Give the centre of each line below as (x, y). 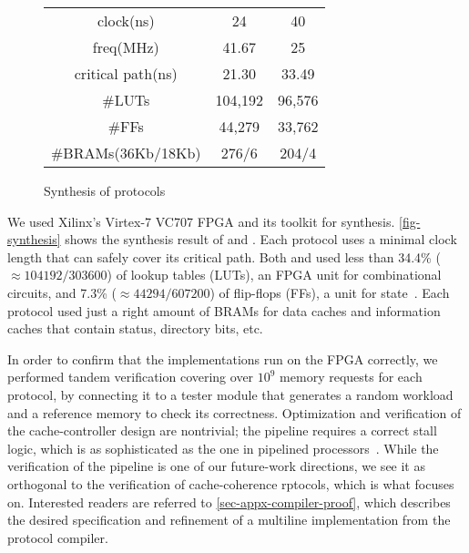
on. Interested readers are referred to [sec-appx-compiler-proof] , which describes (229, 502)
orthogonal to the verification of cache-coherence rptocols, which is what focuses (231, 483)
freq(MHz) (126, 47)
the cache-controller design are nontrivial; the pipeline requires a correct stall (222, 430)
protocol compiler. (58, 537)
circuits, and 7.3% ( (62, 292)
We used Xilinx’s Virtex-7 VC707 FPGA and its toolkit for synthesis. (201, 221)
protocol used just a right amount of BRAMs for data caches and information (224, 310)
